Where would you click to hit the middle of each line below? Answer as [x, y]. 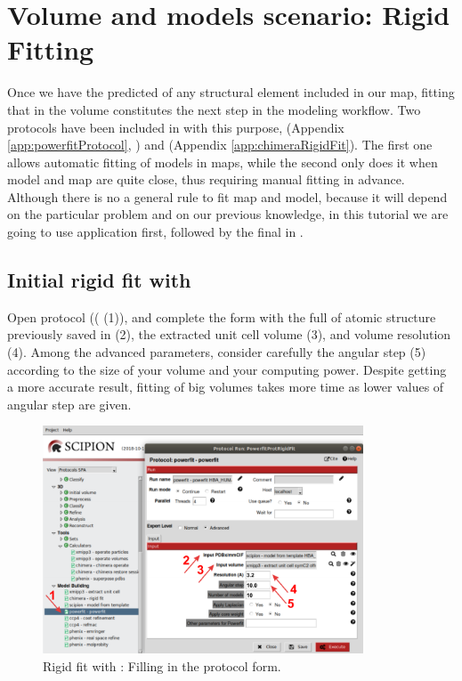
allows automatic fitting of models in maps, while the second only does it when [223, 162]
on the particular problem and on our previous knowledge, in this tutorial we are [228, 214]
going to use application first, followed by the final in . [155, 232]
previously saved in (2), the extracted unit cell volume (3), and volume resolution [229, 334]
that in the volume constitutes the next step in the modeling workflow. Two [214, 109]
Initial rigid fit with [99, 280]
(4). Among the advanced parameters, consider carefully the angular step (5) [217, 352]
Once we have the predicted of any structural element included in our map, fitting [231, 92]
